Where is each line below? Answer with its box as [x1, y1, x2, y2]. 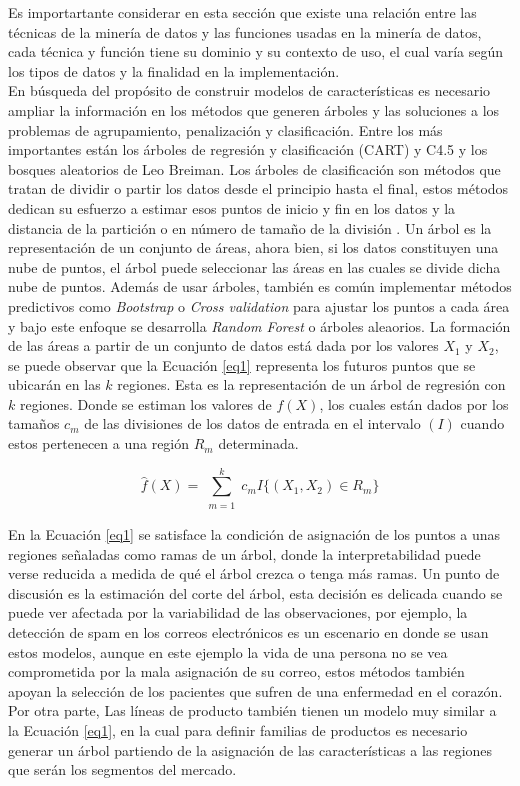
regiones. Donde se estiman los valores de [19, 393, 272, 414]
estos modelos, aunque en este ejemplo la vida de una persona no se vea [8, 641, 448, 662]
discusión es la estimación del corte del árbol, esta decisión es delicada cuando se [8, 582, 503, 603]
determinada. [218, 433, 299, 454]
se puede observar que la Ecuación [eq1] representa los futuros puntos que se [8, 354, 476, 375]
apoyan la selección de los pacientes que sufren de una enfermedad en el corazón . [8, 680, 503, 701]
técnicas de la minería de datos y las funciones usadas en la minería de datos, [8, 21, 482, 42]
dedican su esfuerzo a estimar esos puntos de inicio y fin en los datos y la [8, 197, 456, 218]
